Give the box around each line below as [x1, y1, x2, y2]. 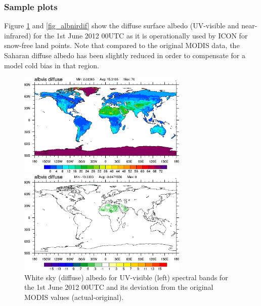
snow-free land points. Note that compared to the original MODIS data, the [4, 40, 240, 51]
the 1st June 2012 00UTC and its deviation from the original [24, 282, 213, 292]
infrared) [4, 30, 31, 40]
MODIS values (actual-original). [24, 292, 124, 302]
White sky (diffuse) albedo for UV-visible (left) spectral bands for [24, 272, 228, 282]
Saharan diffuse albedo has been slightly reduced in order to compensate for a [4, 50, 245, 60]
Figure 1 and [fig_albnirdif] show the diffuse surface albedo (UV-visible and [4, 20, 239, 31]
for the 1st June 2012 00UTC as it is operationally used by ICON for [33, 30, 248, 40]
